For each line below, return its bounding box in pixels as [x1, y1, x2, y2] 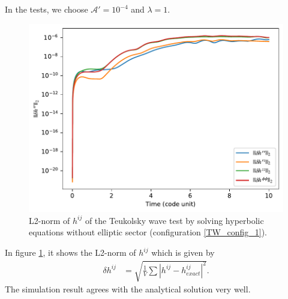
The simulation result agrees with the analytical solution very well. [5, 283, 251, 295]
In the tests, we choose [5, 3, 88, 15]
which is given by [151, 246, 215, 259]
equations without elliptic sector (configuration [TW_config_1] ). [29, 226, 267, 238]
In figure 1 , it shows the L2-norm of [5, 246, 136, 259]
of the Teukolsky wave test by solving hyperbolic [85, 214, 264, 226]
